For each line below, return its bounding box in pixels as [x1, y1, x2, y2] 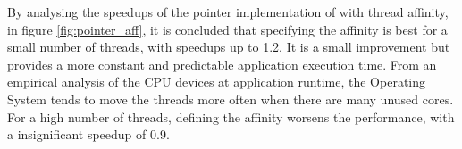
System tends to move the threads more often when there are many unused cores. [7, 89, 454, 108]
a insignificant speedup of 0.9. [7, 125, 170, 144]
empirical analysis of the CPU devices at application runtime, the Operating [7, 72, 426, 91]
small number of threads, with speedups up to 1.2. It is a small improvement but [7, 37, 450, 56]
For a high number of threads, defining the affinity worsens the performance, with [7, 107, 455, 126]
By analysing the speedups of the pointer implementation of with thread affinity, [7, 3, 449, 21]
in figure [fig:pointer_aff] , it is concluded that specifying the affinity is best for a [7, 20, 448, 38]
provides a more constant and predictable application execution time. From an [7, 54, 437, 73]
